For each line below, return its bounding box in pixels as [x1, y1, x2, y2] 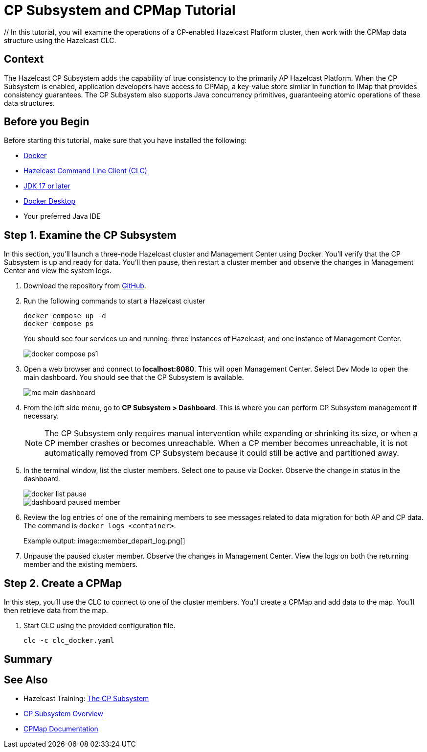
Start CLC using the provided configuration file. [23, 621, 176, 630]
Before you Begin [4, 116, 90, 128]
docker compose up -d [23, 312, 106, 320]
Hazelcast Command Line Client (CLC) [23, 166, 147, 175]
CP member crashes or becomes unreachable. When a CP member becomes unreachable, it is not [45, 438, 408, 448]
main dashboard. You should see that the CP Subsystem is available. [23, 373, 244, 382]
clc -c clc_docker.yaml [23, 636, 114, 645]
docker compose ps [23, 320, 94, 328]
